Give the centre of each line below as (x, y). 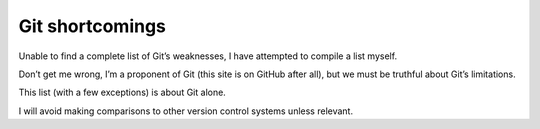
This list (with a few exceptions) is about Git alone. (122, 92)
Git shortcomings (92, 26)
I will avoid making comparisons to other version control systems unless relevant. (186, 111)
